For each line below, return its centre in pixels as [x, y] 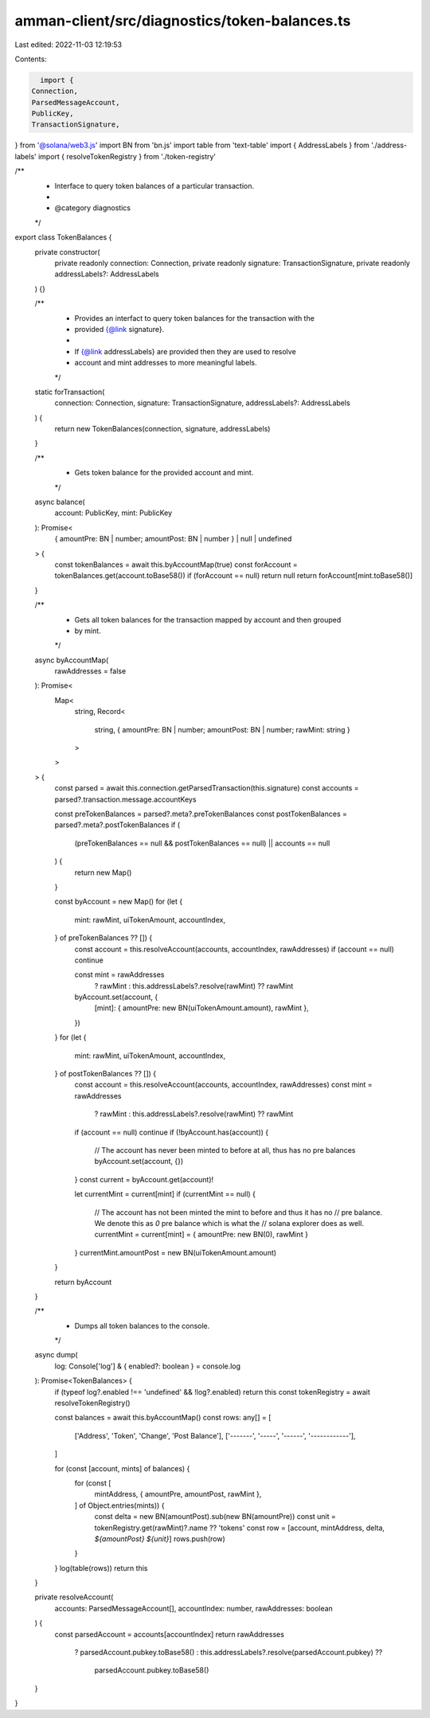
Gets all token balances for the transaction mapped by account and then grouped [208, 619]
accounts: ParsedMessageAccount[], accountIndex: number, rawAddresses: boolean [194, 1608]
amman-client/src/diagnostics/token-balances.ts [183, 21]
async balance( [60, 502]
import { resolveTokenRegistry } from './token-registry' [127, 156]
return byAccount [83, 1282]
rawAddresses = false [90, 671]
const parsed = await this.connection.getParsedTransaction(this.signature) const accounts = [207, 788]
